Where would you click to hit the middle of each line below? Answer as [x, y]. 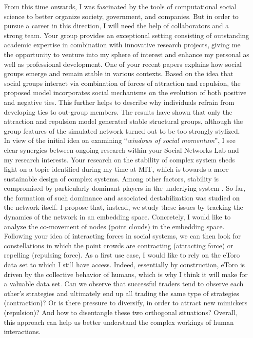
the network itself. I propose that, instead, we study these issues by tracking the [124, 207]
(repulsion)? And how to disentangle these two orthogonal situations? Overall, [121, 312]
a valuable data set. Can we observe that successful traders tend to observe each [124, 284]
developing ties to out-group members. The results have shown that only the [118, 111]
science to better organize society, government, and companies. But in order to [121, 16]
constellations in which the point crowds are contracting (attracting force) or [119, 245]
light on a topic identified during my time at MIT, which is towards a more [117, 169]
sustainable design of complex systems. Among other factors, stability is [111, 178]
